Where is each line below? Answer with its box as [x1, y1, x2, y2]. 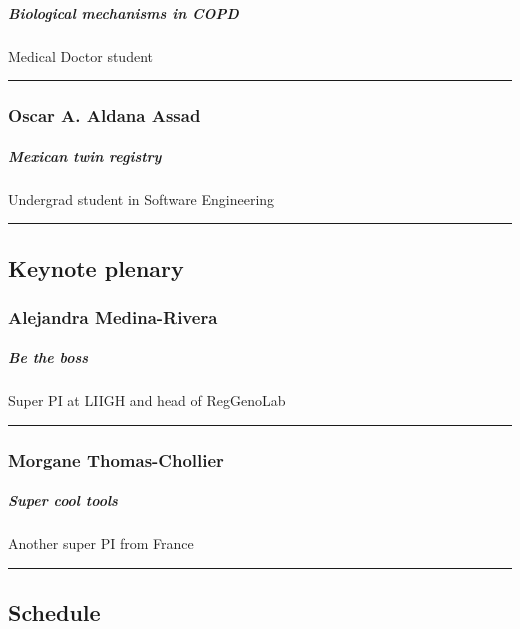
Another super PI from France [8, 533, 194, 554]
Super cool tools [8, 490, 118, 511]
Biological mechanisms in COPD [8, 2, 239, 23]
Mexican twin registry [8, 145, 162, 166]
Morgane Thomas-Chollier [8, 447, 224, 472]
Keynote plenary [8, 252, 184, 283]
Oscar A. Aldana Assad [8, 103, 201, 128]
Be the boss [8, 347, 89, 368]
